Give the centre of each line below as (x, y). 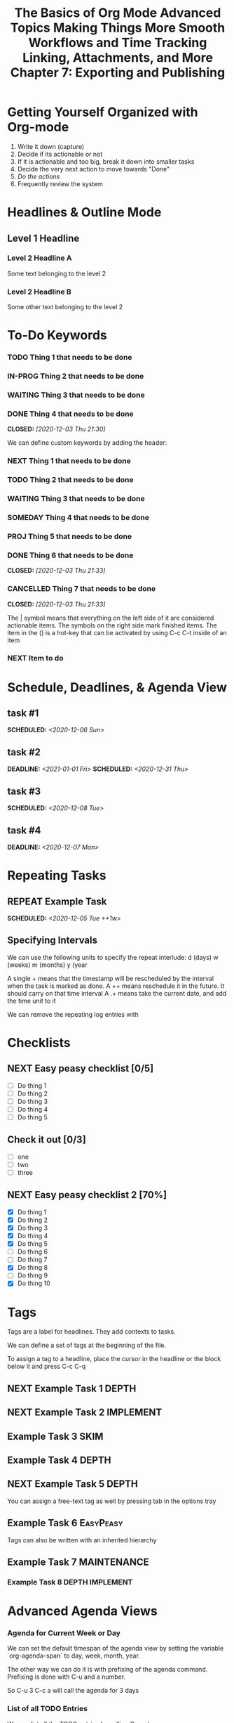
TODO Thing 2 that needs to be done (70, 480)
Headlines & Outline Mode (84, 213)
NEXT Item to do (35, 658)
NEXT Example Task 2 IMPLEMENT (85, 1413)
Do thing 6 (32, 1251)
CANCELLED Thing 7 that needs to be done (82, 589)
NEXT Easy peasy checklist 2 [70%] (87, 1195)
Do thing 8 (32, 1268)
